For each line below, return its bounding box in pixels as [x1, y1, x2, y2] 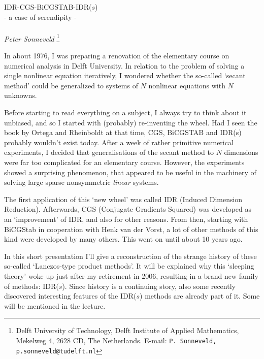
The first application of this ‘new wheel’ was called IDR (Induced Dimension [4, 193, 243, 204]
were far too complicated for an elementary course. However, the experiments [4, 156, 245, 167]
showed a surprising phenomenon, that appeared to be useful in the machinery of [4, 167, 256, 177]
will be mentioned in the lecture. [4, 300, 106, 311]
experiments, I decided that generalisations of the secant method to [4, 147, 214, 157]
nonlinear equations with [148, 80, 225, 90]
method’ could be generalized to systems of [4, 80, 138, 90]
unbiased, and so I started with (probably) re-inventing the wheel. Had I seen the [4, 117, 257, 127]
